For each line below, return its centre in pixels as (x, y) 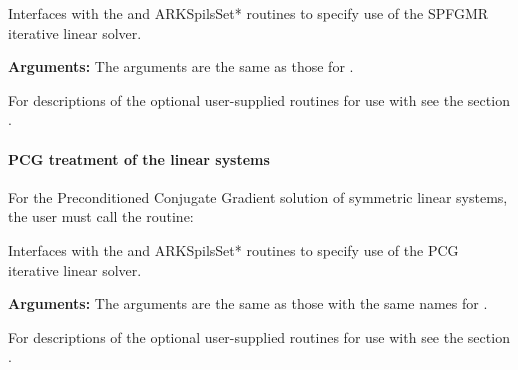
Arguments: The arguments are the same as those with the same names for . (248, 303)
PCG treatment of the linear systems (139, 158)
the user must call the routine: (101, 216)
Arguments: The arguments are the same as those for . (181, 66)
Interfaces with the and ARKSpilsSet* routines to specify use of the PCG (233, 249)
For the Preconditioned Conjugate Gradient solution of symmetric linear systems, (258, 196)
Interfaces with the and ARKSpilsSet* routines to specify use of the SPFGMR (248, 13)
